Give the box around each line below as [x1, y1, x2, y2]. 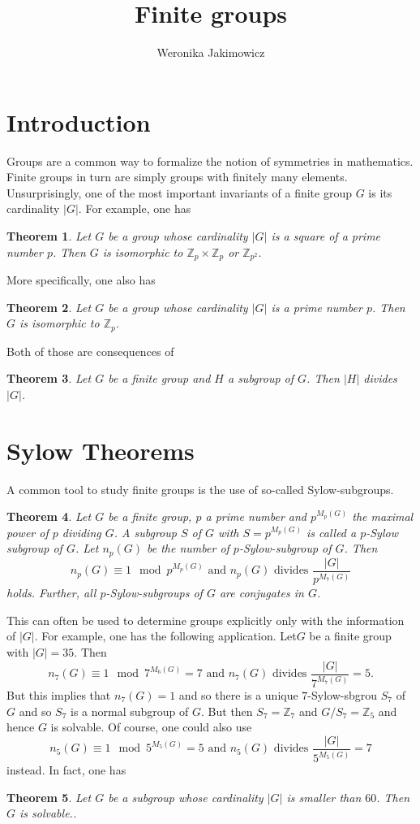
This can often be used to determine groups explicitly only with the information [6, 611, 405, 628]
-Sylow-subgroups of [105, 584, 203, 601]
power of [6, 523, 49, 540]
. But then [201, 702, 253, 719]
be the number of [147, 540, 229, 557]
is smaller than [286, 788, 362, 805]
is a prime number [271, 298, 362, 315]
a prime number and [205, 508, 307, 525]
